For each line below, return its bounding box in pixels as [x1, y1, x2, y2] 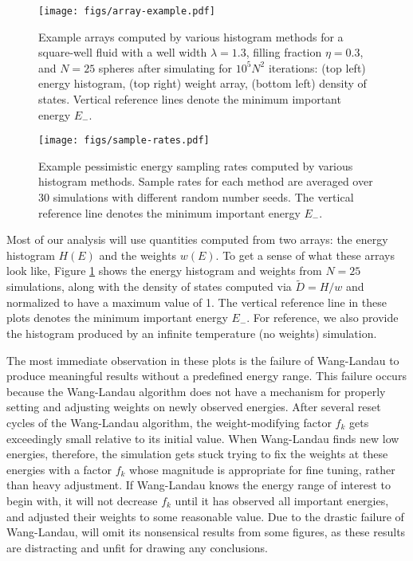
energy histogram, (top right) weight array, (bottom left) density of [38, 75, 367, 92]
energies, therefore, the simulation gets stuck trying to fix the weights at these [6, 445, 388, 462]
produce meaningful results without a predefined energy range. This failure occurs [6, 367, 407, 384]
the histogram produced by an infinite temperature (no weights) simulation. [6, 325, 377, 342]
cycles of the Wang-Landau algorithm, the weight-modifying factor [6, 414, 332, 430]
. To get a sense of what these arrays [215, 246, 395, 263]
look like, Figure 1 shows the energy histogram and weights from [6, 262, 322, 279]
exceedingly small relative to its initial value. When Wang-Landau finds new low [6, 430, 399, 446]
